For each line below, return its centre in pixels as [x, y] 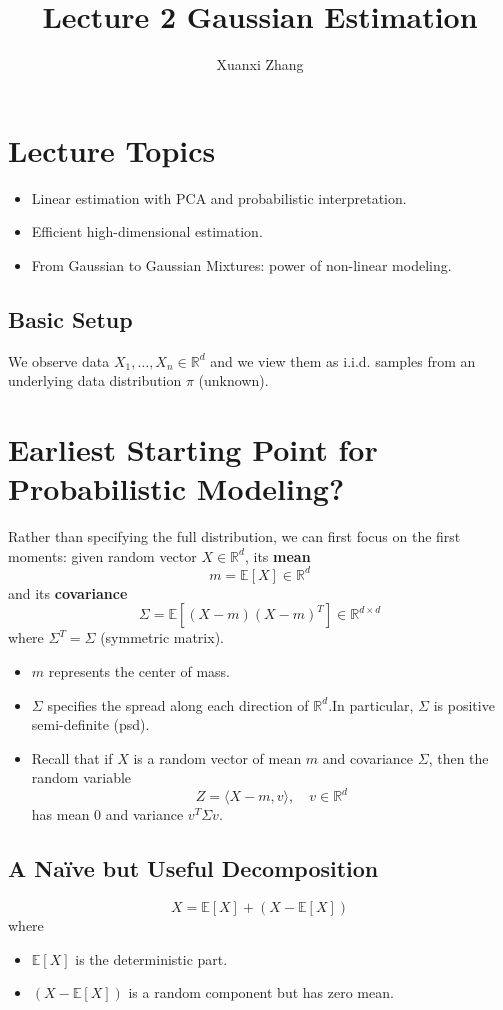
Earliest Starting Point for [193, 449]
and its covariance [68, 592]
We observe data [59, 360]
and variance [144, 814]
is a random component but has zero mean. [261, 992]
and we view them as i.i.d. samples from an [343, 360]
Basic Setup [70, 318]
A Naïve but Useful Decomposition [193, 868]
